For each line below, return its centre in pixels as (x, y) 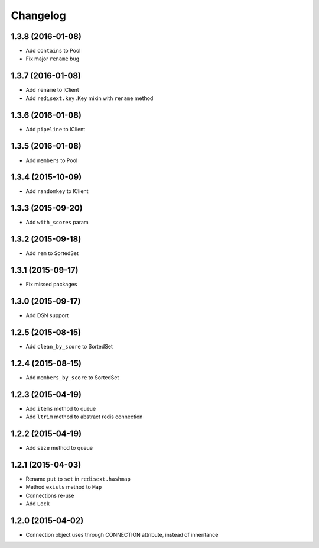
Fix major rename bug (53, 59)
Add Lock (38, 504)
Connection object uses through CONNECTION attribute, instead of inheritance (122, 535)
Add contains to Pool (53, 51)
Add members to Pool (52, 160)
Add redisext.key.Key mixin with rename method (89, 98)
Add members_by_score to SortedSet (72, 377)
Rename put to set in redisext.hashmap (78, 479)
